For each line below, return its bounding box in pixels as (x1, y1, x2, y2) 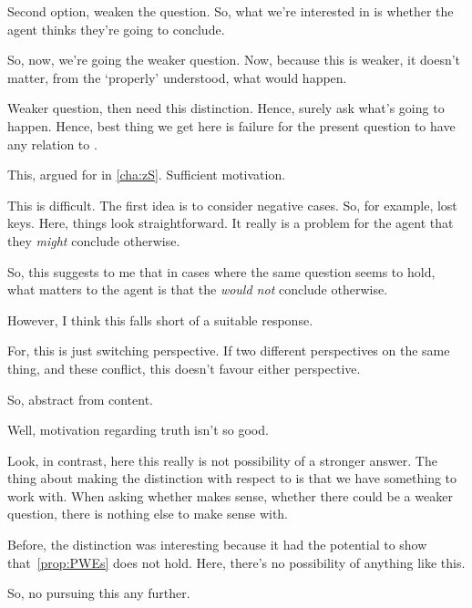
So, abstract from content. (7, 389, 153, 408)
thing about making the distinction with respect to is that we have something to (7, 469, 457, 488)
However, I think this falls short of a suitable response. (7, 310, 313, 329)
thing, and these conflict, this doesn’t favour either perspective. (7, 358, 361, 377)
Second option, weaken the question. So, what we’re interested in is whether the (7, 2, 454, 20)
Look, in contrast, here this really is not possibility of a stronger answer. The (7, 450, 437, 469)
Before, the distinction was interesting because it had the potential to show (7, 535, 427, 554)
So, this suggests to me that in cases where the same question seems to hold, (7, 262, 436, 281)
